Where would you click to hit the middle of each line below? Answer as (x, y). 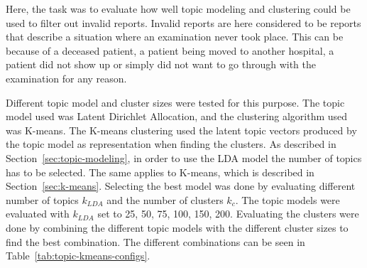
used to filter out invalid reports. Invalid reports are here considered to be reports (183, 22)
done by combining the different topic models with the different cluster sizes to (177, 227)
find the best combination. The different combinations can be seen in (155, 241)
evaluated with (38, 214)
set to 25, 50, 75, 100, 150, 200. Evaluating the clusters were (228, 214)
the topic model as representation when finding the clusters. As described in (171, 144)
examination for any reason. (66, 78)
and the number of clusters (165, 199)
